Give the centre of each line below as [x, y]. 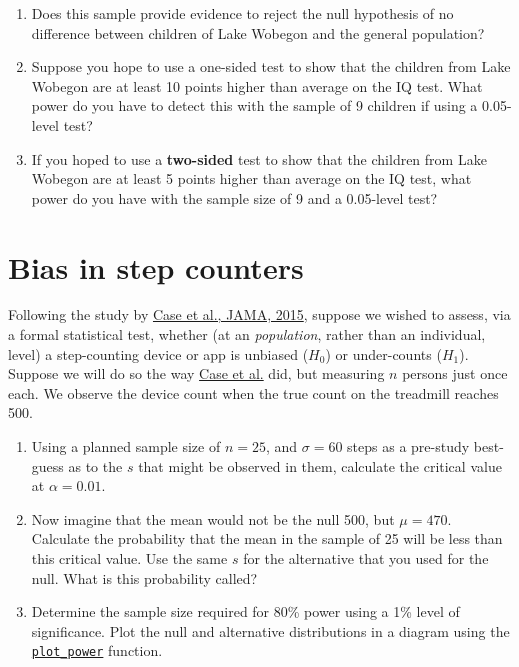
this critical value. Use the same [129, 558]
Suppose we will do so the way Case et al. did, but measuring [196, 373]
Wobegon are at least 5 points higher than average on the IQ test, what [251, 178]
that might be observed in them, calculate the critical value [320, 465]
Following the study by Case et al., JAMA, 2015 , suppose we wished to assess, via [259, 314]
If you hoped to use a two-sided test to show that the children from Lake [259, 158]
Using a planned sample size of [126, 446]
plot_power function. [97, 650]
